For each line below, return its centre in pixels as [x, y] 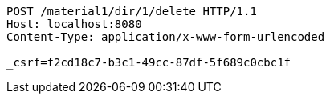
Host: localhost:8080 [74, 24]
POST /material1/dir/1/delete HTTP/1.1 [132, 11]
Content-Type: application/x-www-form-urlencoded [166, 37]
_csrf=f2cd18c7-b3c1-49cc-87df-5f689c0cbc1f [149, 62]
